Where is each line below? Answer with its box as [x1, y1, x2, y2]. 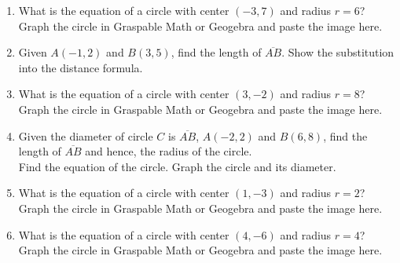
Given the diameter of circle [18, 127, 153, 144]
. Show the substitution [281, 44, 394, 60]
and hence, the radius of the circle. [85, 143, 252, 159]
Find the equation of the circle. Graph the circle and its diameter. [18, 158, 336, 174]
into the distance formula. [18, 59, 143, 75]
